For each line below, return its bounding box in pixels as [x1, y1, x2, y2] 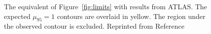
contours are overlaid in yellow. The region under [57, 11, 206, 21]
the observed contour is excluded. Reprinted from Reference [4, 21, 184, 31]
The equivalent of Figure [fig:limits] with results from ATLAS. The [4, 1, 207, 11]
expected [4, 11, 31, 21]
